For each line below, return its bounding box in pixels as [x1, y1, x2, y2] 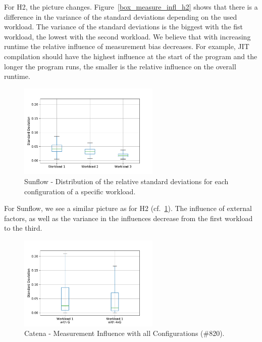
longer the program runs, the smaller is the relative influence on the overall [4, 61, 236, 71]
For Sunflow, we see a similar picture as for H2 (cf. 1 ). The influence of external [4, 203, 252, 213]
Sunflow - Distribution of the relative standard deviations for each [24, 176, 229, 186]
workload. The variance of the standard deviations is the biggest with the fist [4, 21, 243, 32]
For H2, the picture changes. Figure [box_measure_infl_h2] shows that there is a [4, 2, 258, 12]
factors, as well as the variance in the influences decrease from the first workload [4, 212, 253, 223]
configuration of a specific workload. [24, 186, 136, 196]
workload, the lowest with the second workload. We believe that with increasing [4, 31, 251, 41]
